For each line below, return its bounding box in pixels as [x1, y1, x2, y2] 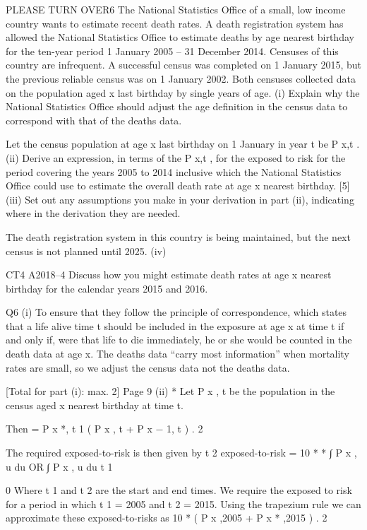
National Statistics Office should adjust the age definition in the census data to [6, 99, 348, 114]
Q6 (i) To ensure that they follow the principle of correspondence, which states [6, 305, 347, 319]
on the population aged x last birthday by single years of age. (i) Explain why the [6, 85, 360, 100]
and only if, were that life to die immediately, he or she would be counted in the [6, 332, 352, 347]
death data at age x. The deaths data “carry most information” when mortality [6, 346, 349, 361]
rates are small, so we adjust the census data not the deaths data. [6, 360, 290, 375]
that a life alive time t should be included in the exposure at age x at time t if [6, 318, 344, 333]
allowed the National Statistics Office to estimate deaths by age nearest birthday [6, 30, 354, 45]
